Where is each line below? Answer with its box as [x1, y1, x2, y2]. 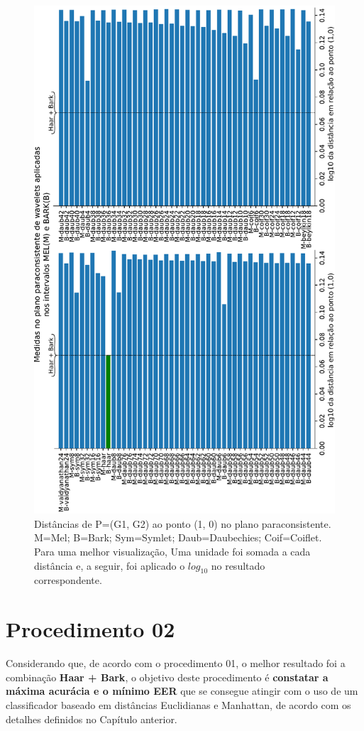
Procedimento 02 [6, 614, 175, 644]
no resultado [211, 558, 265, 573]
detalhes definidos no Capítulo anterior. [6, 711, 177, 726]
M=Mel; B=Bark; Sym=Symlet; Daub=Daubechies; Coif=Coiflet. [34, 530, 322, 545]
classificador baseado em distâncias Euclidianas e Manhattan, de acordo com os [6, 697, 351, 712]
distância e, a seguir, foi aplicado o [34, 558, 185, 573]
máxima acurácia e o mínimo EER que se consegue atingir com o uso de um [6, 683, 358, 698]
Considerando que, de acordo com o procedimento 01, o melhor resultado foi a [6, 656, 346, 671]
